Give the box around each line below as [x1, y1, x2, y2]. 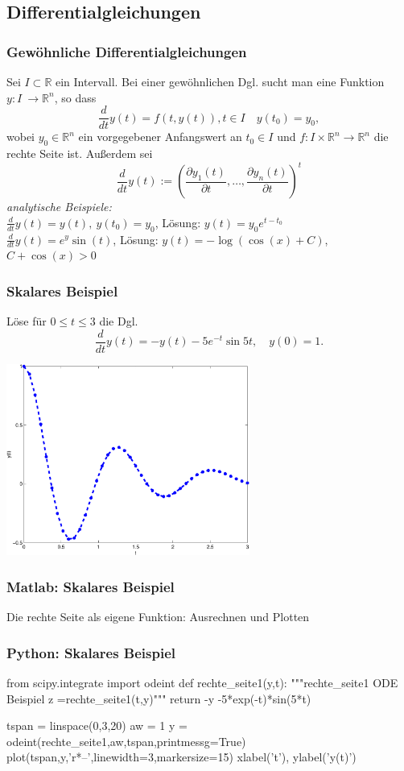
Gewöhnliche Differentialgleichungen [6, 41, 247, 61]
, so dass [54, 89, 97, 106]
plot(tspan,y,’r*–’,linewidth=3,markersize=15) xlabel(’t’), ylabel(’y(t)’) [6, 748, 357, 765]
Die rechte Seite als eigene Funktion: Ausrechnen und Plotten [6, 608, 310, 625]
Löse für [6, 313, 47, 330]
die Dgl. [99, 313, 138, 330]
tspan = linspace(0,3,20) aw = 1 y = [6, 717, 188, 734]
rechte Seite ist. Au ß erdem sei [6, 145, 153, 162]
